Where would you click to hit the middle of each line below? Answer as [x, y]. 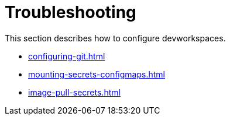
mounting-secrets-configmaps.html [97, 74]
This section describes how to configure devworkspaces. [115, 38]
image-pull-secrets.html [74, 92]
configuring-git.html [67, 56]
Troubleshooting [71, 12]
